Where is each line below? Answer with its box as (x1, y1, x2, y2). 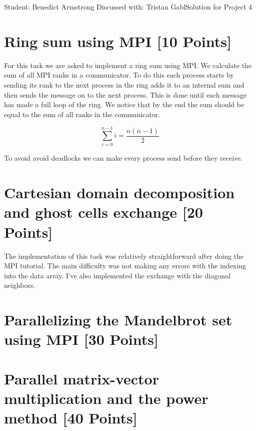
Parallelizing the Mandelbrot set (4, 309, 232, 330)
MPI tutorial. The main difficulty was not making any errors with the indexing (4, 260, 246, 271)
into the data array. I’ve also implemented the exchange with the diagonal (4, 270, 230, 280)
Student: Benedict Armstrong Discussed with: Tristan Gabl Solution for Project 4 (4, 2, 252, 12)
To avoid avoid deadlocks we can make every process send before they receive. (4, 153, 243, 163)
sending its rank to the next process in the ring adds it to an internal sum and (4, 79, 244, 90)
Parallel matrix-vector (4, 368, 159, 388)
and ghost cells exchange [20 (4, 202, 203, 222)
